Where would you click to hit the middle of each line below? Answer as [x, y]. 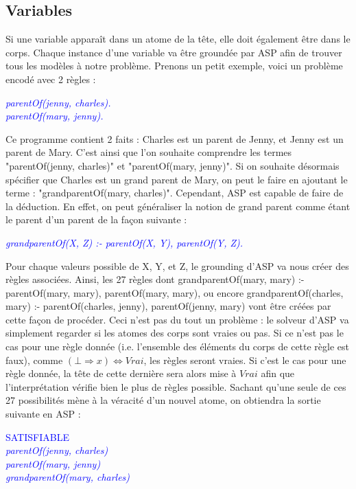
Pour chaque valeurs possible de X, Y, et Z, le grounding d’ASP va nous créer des [177, 265]
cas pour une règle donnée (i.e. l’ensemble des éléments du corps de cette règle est [178, 346]
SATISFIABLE [37, 436]
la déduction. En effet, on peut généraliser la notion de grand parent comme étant [178, 206]
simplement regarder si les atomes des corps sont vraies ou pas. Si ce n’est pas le [175, 333]
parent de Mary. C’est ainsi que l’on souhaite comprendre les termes [149, 152]
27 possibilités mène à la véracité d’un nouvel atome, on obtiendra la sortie [163, 400]
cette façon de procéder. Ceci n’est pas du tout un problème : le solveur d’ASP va [177, 319]
